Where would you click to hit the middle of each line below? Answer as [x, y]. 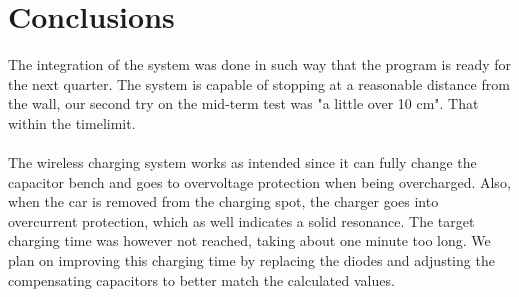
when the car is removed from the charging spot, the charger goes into [223, 201]
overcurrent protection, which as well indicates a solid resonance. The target [241, 220]
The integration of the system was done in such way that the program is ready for [259, 64]
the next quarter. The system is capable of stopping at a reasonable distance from [259, 83]
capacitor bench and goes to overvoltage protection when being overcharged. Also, [259, 181]
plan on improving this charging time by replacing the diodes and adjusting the [251, 260]
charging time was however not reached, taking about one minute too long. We [249, 240]
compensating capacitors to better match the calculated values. [201, 279]
